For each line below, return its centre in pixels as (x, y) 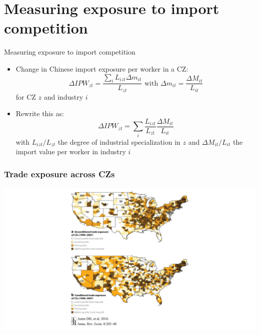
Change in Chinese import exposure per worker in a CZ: (102, 68)
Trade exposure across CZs (59, 174)
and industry (63, 96)
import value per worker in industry (71, 151)
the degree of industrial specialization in (119, 141)
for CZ (26, 96)
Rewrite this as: (40, 113)
